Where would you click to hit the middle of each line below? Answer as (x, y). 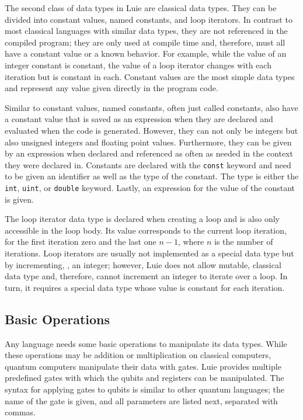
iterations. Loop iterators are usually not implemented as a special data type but (149, 253)
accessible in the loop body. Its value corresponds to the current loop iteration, (146, 230)
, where (191, 242)
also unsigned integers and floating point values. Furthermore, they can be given (148, 142)
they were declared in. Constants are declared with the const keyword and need (148, 164)
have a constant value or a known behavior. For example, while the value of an (146, 53)
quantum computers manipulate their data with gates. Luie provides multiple (143, 366)
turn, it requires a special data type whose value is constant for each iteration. (145, 287)
